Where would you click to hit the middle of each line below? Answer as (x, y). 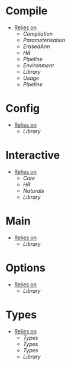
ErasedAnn (36, 46)
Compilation (38, 33)
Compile (27, 11)
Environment (38, 65)
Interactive (33, 155)
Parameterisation (44, 40)
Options (25, 268)
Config (22, 109)
